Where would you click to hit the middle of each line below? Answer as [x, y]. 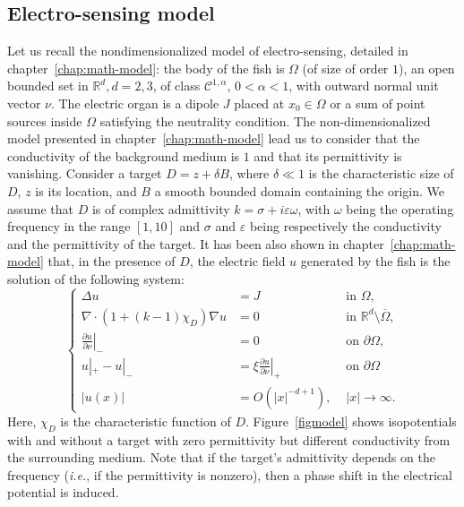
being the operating [400, 208]
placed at [259, 103]
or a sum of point [378, 103]
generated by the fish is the [375, 261]
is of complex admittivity [161, 208]
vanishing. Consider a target [85, 173]
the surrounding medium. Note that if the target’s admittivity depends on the [221, 457]
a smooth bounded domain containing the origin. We [299, 190]
